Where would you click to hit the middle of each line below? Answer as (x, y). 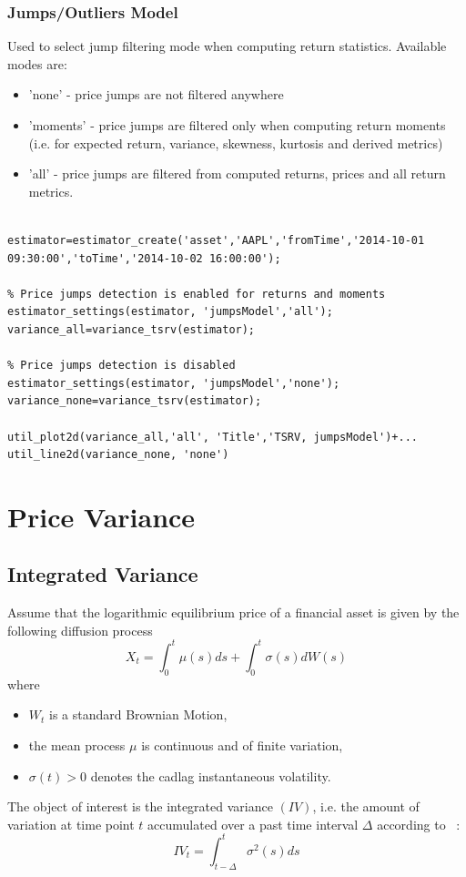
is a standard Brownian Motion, (138, 714)
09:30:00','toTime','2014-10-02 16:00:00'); (144, 258)
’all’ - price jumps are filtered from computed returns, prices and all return (237, 173)
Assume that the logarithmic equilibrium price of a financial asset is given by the (233, 612)
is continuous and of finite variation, (242, 744)
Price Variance (101, 516)
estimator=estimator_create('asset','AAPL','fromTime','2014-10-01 (216, 240)
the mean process (77, 744)
